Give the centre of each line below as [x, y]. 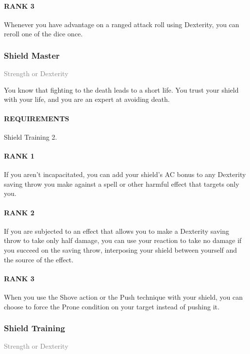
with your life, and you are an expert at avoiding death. [87, 99]
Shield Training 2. [31, 137]
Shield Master [32, 55]
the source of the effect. [39, 259]
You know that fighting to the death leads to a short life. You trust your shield [121, 89]
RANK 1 [19, 155]
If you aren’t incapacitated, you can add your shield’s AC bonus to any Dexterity [125, 174]
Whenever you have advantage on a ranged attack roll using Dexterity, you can [122, 24]
